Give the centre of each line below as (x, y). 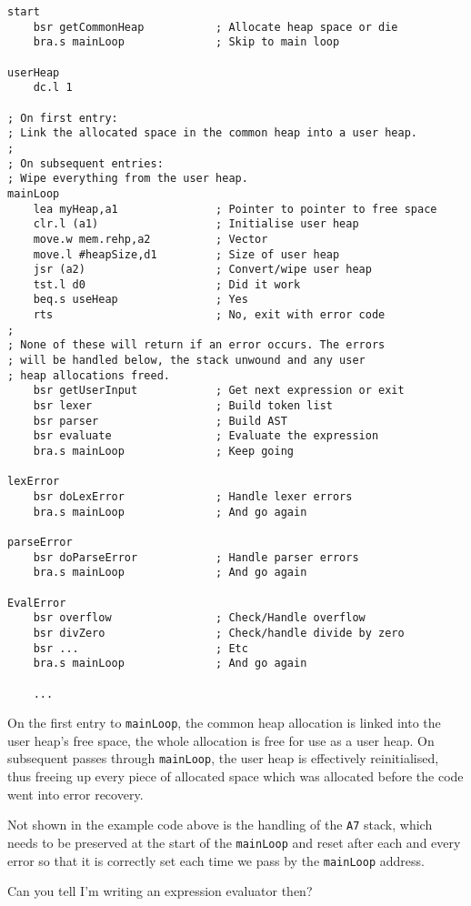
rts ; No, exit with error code (209, 315)
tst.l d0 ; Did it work (167, 284)
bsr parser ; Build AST (160, 421)
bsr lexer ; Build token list (183, 406)
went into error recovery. (75, 794)
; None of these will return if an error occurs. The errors (196, 345)
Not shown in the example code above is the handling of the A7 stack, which (220, 825)
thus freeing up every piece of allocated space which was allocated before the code (235, 776)
